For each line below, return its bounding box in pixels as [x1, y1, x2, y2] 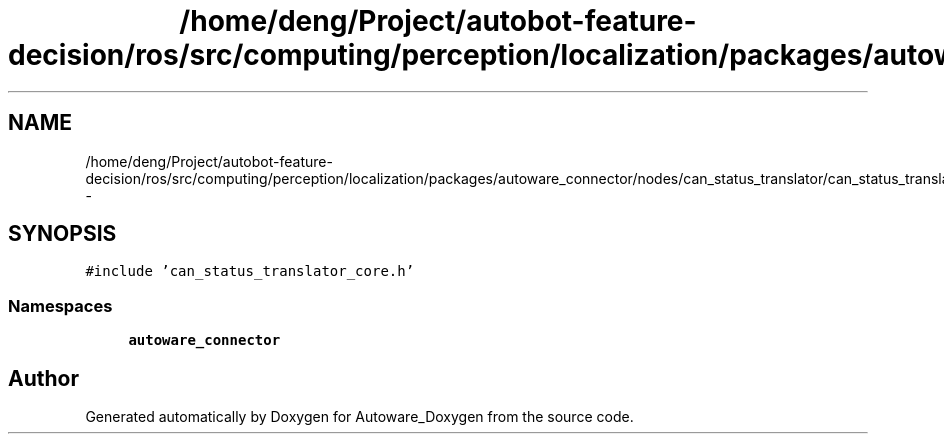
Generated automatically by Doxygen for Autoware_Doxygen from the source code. [85, 408, 634, 426]
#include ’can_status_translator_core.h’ [85, 263, 415, 280]
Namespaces [8, 295, 113, 316]
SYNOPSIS [8, 221, 117, 247]
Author [8, 365, 79, 391]
